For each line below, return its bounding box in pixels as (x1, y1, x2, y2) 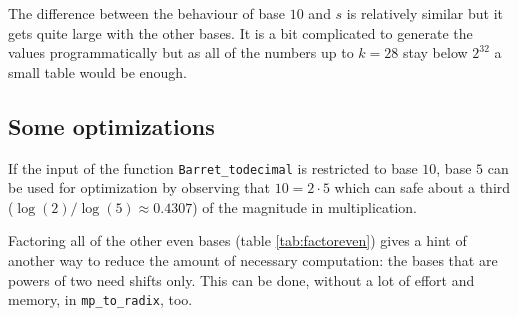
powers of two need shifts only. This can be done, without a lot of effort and (8, 269, 475, 290)
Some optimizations (8, 110, 215, 141)
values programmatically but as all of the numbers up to (8, 42, 354, 63)
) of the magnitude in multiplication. (192, 196, 417, 217)
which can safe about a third (334, 177, 511, 198)
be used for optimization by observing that (8, 177, 270, 198)
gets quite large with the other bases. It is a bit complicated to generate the (8, 22, 473, 43)
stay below (402, 42, 468, 63)
